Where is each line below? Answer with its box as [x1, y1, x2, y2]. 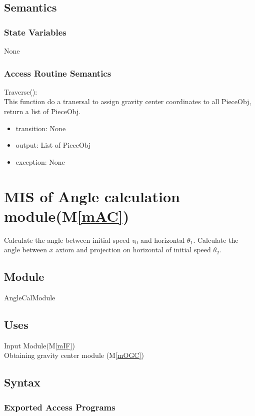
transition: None [15, 123, 66, 133]
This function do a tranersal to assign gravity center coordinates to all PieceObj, [4, 96, 251, 107]
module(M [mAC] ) [4, 205, 129, 226]
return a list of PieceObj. [4, 106, 81, 116]
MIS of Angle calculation [4, 186, 180, 206]
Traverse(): [4, 86, 37, 97]
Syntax [4, 374, 40, 390]
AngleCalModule [4, 292, 55, 303]
